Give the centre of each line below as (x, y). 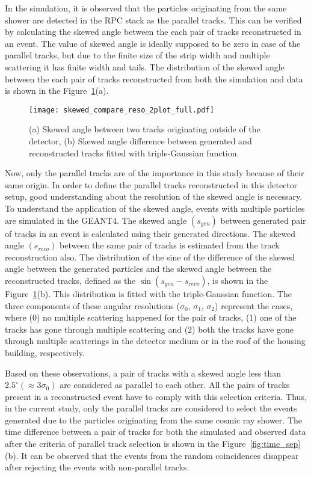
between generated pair (263, 220)
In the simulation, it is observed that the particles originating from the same (146, 8)
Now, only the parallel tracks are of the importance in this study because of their (155, 173)
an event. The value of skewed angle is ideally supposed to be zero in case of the (153, 43)
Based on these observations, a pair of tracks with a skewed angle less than (143, 373)
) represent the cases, (254, 305)
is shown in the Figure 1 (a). (57, 91)
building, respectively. (45, 352)
